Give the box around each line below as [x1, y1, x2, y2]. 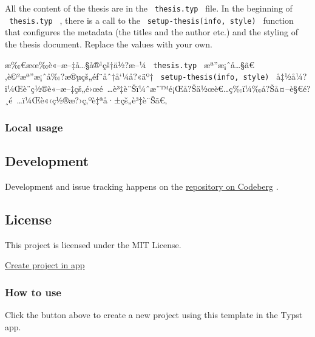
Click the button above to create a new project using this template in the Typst [5, 308, 303, 321]
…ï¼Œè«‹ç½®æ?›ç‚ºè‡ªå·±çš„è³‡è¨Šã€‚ [16, 94, 168, 106]
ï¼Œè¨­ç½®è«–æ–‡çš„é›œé [5, 82, 103, 94]
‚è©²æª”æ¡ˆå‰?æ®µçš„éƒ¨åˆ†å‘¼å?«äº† [5, 70, 154, 83]
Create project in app [5, 259, 85, 271]
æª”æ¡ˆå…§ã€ [203, 58, 254, 71]
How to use [5, 284, 61, 299]
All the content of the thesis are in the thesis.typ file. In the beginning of [5, 2, 293, 14]
